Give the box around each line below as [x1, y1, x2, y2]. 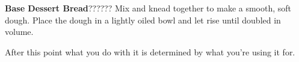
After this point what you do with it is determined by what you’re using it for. [5, 45, 295, 58]
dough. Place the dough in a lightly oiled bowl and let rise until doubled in [5, 13, 281, 26]
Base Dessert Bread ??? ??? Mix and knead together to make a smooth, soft [5, 2, 292, 14]
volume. [5, 25, 34, 38]
